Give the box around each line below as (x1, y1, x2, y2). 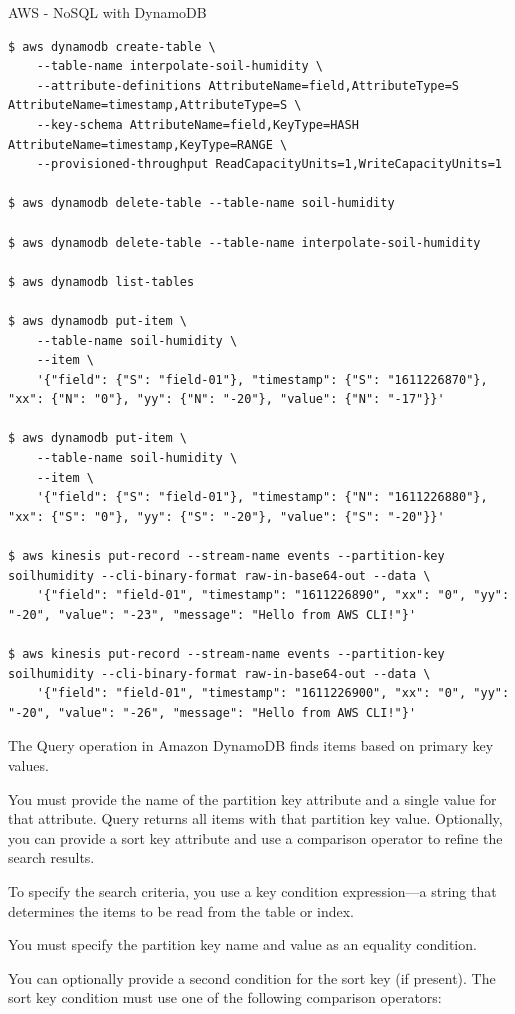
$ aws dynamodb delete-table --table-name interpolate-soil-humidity (8, 235, 481, 250)
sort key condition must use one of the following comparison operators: (8, 987, 442, 1008)
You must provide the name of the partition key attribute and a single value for (8, 788, 497, 809)
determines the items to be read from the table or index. (8, 900, 355, 921)
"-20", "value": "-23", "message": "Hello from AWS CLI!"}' (8, 607, 417, 622)
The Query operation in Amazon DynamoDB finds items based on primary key (8, 735, 494, 756)
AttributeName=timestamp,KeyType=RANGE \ (8, 137, 288, 152)
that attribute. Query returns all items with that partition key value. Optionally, (8, 808, 503, 829)
